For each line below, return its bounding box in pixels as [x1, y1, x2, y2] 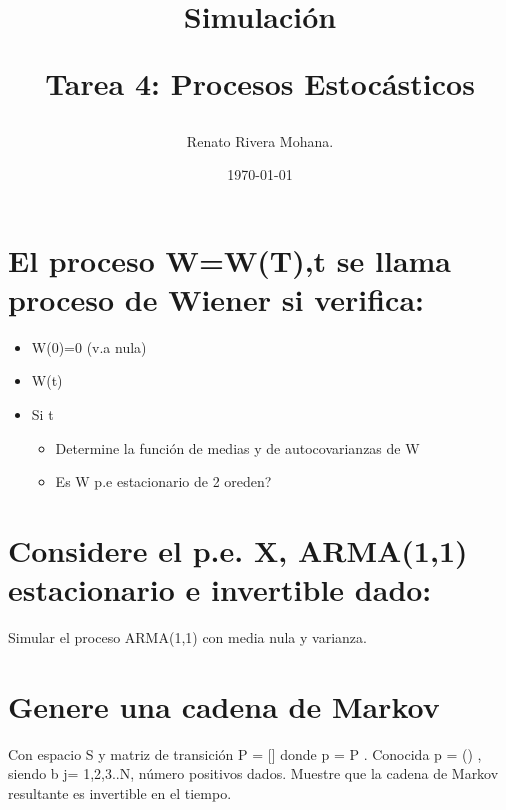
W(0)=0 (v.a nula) [31, 336, 147, 357]
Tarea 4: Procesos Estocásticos [45, 63, 475, 104]
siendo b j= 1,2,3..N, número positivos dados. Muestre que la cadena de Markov [8, 763, 499, 784]
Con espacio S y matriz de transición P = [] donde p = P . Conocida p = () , [8, 743, 482, 764]
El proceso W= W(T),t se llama [8, 239, 452, 280]
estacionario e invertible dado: [8, 569, 432, 610]
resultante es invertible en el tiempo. [8, 783, 232, 804]
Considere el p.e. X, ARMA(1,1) [8, 530, 468, 571]
